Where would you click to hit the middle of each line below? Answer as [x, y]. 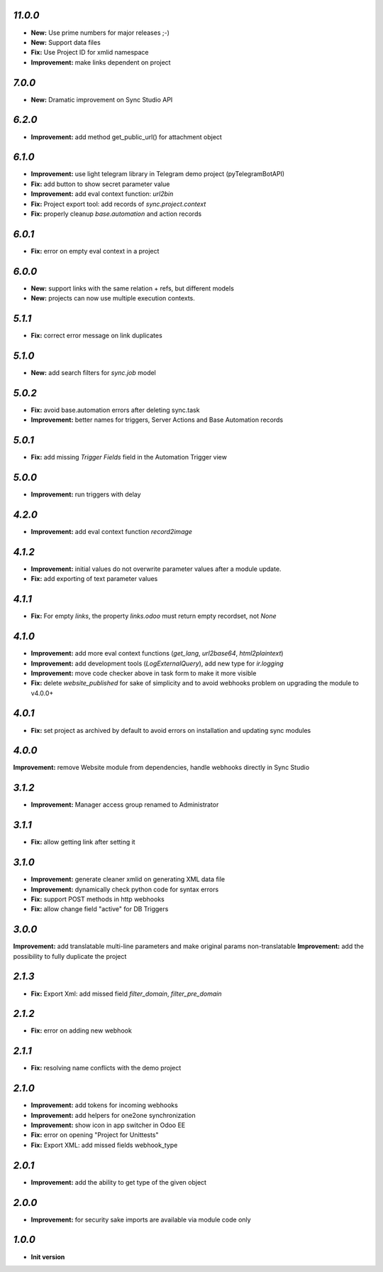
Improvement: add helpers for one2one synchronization [113, 1115]
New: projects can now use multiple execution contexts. [113, 298]
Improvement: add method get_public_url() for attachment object [127, 137]
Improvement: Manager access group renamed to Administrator [125, 805]
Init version [48, 1256]
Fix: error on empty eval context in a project [95, 251]
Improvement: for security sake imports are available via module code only [141, 1219]
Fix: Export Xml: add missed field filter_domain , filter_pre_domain [126, 994]
